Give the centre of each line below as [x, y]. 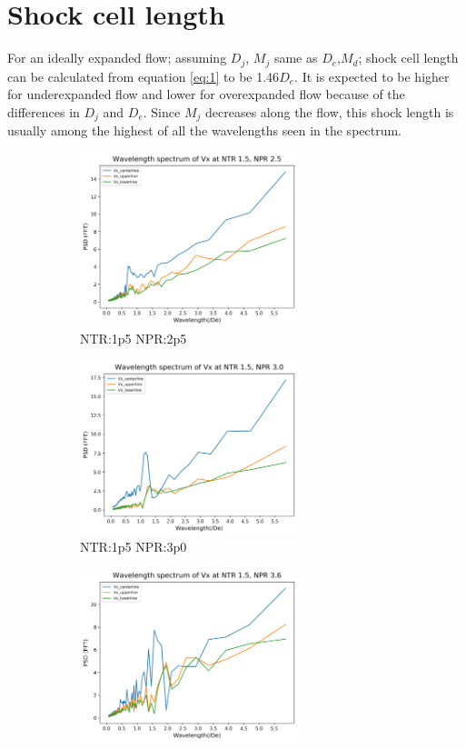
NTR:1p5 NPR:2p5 [134, 339]
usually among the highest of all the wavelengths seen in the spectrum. [205, 130]
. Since [162, 111]
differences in [44, 111]
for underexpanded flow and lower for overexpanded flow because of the [206, 94]
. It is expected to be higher [372, 76]
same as [296, 58]
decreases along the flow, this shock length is [329, 111]
